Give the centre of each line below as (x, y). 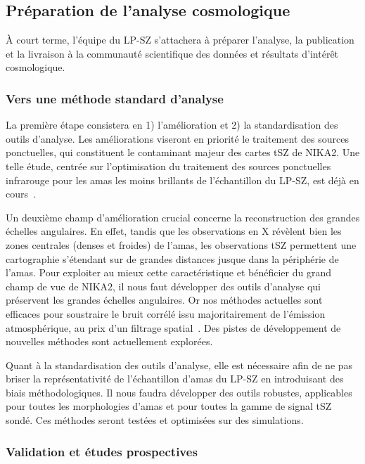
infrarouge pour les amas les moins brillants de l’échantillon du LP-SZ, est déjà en (182, 180)
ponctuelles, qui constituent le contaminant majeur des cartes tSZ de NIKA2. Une (183, 152)
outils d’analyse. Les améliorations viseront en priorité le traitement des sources (177, 138)
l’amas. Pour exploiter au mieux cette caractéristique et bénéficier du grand (168, 272)
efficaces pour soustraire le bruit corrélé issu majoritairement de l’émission (166, 313)
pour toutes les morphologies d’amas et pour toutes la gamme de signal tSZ (169, 406)
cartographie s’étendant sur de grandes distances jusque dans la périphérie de (172, 258)
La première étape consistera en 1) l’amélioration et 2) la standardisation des (172, 125)
